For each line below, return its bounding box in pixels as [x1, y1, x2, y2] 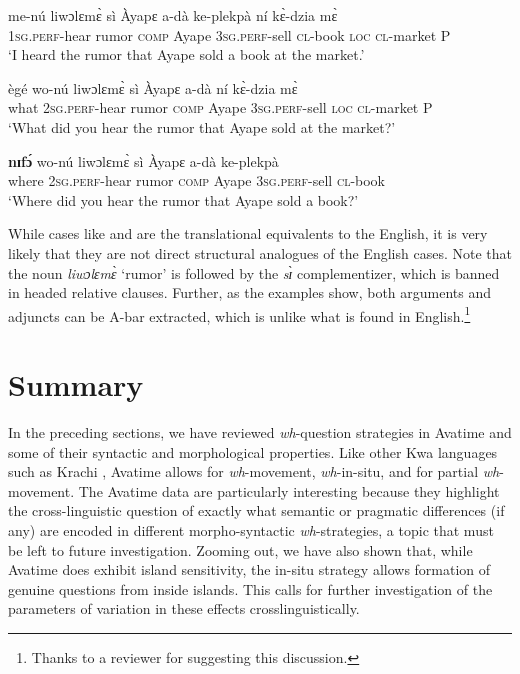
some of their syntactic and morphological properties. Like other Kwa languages [8, 441, 498, 462]
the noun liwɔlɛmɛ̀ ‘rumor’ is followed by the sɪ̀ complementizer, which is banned [8, 262, 500, 283]
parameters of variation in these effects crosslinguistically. [8, 598, 360, 619]
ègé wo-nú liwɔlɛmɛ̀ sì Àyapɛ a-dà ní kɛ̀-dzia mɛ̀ [8, 77, 298, 98]
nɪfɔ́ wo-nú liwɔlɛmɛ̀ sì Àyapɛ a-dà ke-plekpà [8, 150, 279, 171]
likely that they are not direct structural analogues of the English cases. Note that [8, 242, 512, 263]
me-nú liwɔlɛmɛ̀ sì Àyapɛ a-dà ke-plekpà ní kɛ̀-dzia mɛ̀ [8, 5, 338, 25]
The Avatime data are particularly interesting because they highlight [78, 480, 500, 501]
